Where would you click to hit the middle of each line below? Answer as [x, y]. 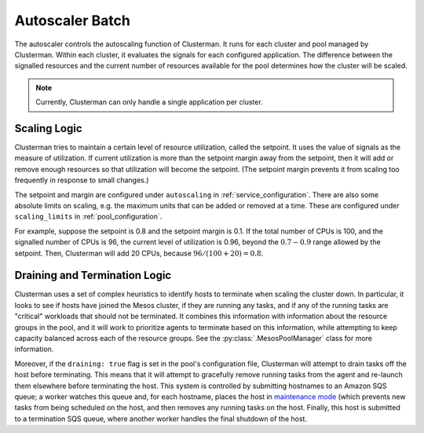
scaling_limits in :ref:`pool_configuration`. [88, 217]
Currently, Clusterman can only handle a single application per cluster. [149, 102]
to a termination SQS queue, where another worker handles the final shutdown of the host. [161, 418]
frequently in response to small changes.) [82, 180]
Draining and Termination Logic [93, 275]
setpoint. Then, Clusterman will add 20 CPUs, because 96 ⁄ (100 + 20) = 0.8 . [139, 253]
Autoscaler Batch [73, 20]
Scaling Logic [48, 128]
